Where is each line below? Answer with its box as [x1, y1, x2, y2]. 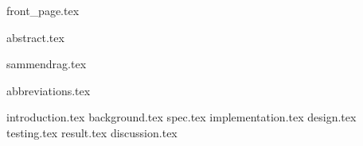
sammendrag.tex [6, 56, 87, 72]
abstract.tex [6, 29, 64, 45]
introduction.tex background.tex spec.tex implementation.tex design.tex [6, 109, 357, 125]
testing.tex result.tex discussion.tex [6, 124, 178, 140]
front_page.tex [6, 2, 80, 18]
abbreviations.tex [6, 82, 91, 98]
